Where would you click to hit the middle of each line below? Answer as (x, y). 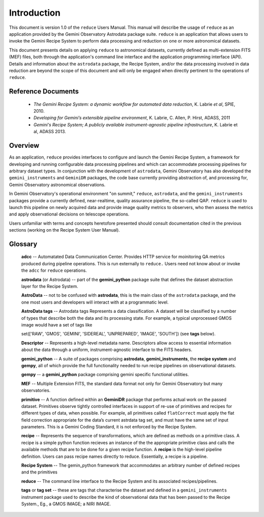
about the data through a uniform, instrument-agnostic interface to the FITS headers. (107, 350)
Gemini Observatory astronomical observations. (57, 185)
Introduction (35, 13)
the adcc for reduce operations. (54, 270)
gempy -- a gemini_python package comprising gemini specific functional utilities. (105, 375)
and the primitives (39, 472)
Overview (24, 146)
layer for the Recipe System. (50, 286)
